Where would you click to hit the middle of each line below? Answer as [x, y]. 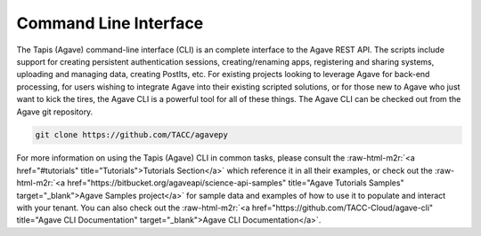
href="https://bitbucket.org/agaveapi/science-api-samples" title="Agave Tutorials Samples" [236, 183]
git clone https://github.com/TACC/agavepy [132, 135]
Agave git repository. [55, 112]
